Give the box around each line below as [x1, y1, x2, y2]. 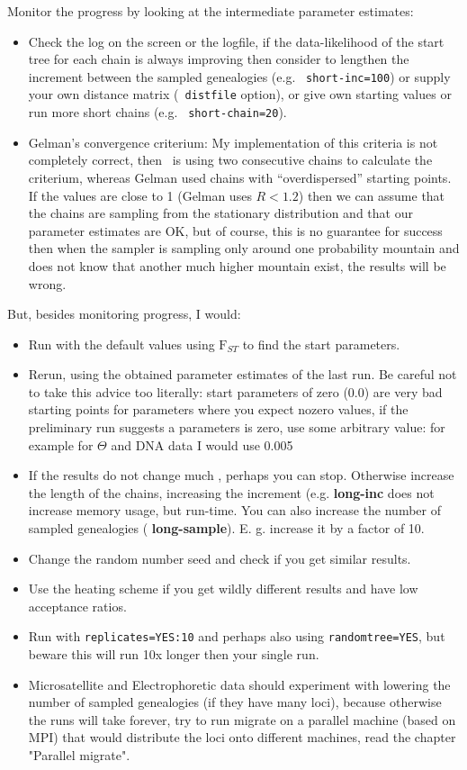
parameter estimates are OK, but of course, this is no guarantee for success [28, 221, 443, 240]
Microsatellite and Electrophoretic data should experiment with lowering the [28, 675, 451, 693]
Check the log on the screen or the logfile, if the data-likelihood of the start [28, 32, 445, 50]
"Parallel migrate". [28, 746, 130, 765]
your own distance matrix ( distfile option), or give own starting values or [28, 85, 452, 104]
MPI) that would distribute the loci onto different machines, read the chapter [28, 728, 456, 747]
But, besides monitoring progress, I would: [7, 304, 241, 323]
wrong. [28, 274, 67, 293]
